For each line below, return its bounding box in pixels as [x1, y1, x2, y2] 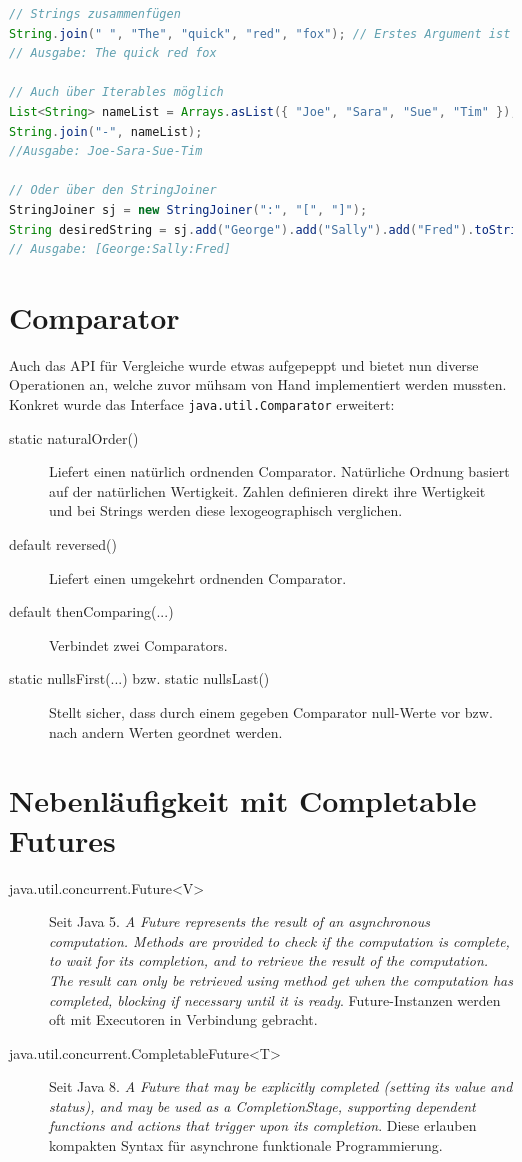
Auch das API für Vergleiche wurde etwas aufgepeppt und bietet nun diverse [9, 354, 479, 375]
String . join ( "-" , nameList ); [9, 124, 203, 139]
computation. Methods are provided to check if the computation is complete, [49, 930, 510, 951]
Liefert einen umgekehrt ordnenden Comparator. [49, 567, 347, 588]
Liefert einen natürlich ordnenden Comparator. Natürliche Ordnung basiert [49, 461, 510, 482]
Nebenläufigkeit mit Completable [9, 780, 477, 821]
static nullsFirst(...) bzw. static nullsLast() [9, 668, 270, 689]
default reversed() [9, 534, 117, 555]
